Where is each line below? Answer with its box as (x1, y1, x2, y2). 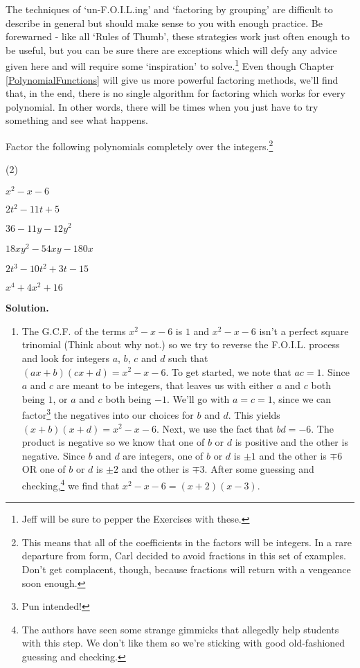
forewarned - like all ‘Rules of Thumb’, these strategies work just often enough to (6, 29, 350, 44)
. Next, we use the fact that (156, 421, 273, 435)
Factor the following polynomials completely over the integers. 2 (6, 137, 273, 153)
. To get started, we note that (165, 364, 291, 379)
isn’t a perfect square (259, 323, 349, 338)
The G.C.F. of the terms (21, 323, 126, 338)
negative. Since (21, 448, 85, 462)
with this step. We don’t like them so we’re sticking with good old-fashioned (21, 635, 345, 650)
